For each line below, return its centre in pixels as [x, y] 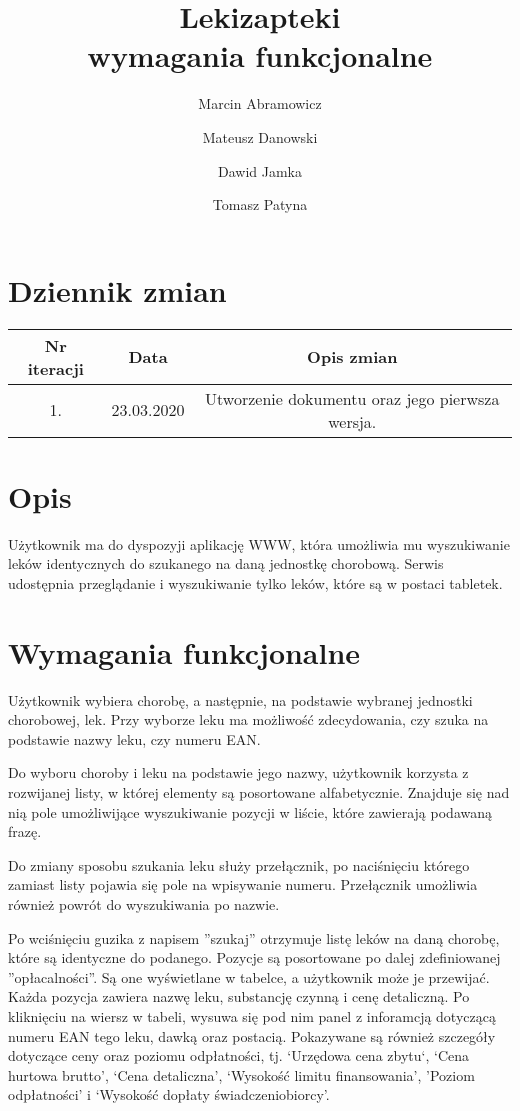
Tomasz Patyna [260, 204]
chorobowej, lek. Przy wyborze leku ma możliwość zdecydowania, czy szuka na [248, 719]
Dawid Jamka [260, 170]
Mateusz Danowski [260, 136]
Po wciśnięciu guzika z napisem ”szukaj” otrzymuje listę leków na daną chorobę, [254, 937]
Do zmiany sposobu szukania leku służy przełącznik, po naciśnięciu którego [239, 864]
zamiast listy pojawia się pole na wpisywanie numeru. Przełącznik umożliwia [243, 884]
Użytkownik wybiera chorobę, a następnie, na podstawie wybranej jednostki [240, 699]
